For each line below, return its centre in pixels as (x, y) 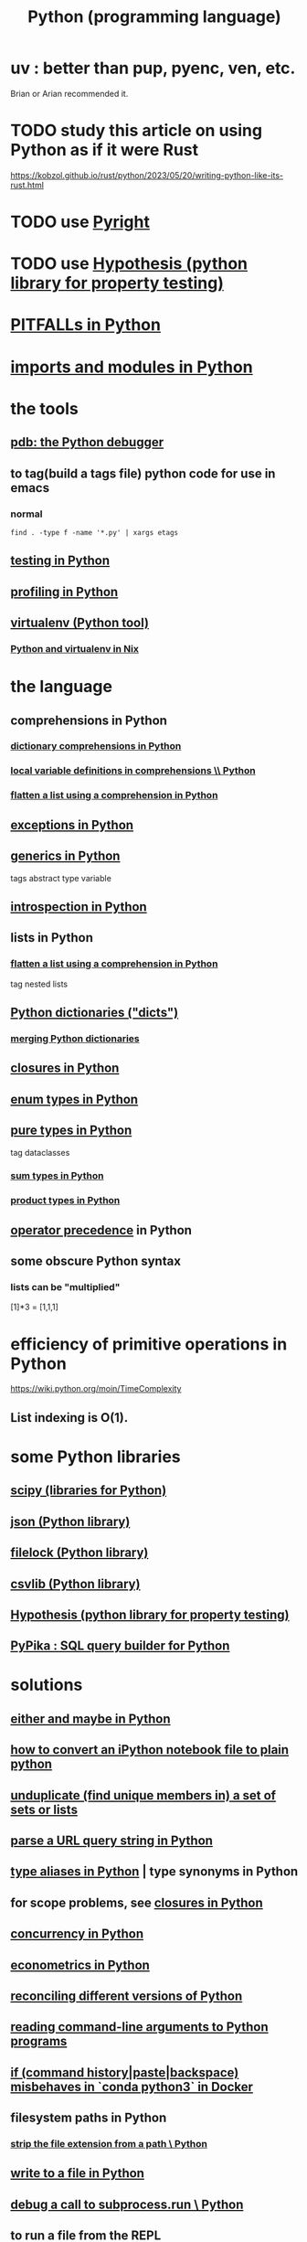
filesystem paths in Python (89, 2118)
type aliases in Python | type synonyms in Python (154, 1872)
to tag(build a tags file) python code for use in (143, 473)
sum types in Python (57, 1176)
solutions (47, 1685)
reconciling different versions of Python (127, 1996)
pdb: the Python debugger (87, 442)
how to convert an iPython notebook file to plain (150, 1750)
